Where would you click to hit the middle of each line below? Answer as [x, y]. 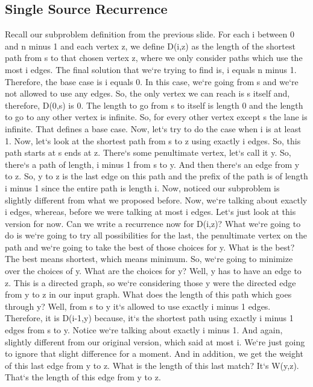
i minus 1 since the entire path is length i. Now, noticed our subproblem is [142, 187]
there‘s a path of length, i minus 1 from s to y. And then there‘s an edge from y [152, 164]
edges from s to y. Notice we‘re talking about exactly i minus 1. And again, [144, 330]
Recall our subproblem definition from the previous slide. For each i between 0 [150, 34]
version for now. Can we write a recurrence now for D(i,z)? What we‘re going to [153, 223]
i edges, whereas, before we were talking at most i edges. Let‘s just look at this [150, 212]
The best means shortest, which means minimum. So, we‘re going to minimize [149, 259]
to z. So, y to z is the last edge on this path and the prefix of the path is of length [156, 176]
